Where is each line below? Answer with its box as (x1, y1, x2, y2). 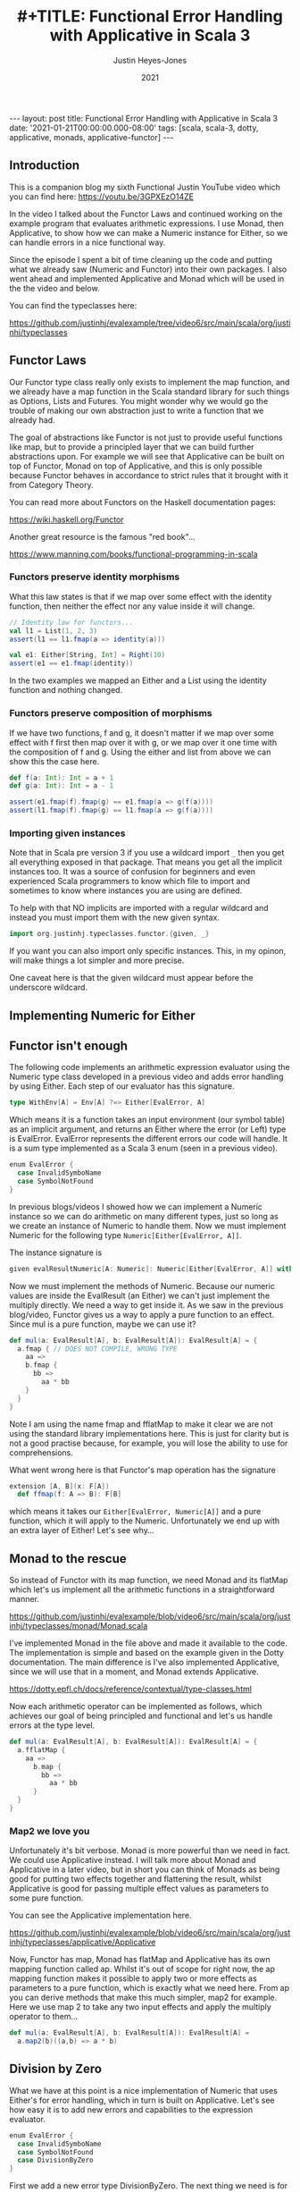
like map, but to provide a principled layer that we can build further (9, 441, 254, 452)
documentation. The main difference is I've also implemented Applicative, (9, 1657, 279, 1668)
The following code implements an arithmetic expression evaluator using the (9, 1062, 290, 1073)
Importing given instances (9, 827, 126, 839)
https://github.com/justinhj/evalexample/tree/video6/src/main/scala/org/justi (9, 317, 291, 328)
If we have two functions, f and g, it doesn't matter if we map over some (9, 727, 274, 738)
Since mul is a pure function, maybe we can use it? (9, 1319, 196, 1329)
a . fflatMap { (17, 1745, 66, 1754)
